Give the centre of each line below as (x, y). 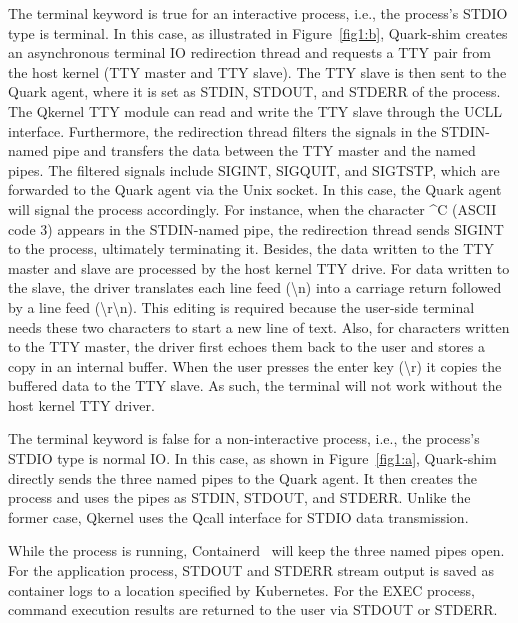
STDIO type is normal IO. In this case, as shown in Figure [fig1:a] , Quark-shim (252, 458)
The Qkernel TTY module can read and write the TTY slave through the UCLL (255, 110)
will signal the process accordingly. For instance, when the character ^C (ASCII (252, 208)
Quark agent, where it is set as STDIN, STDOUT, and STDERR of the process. (254, 91)
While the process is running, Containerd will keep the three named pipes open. (256, 550)
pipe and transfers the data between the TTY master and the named (264, 150)
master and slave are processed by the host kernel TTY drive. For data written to (259, 267)
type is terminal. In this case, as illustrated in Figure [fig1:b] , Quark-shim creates (258, 32)
